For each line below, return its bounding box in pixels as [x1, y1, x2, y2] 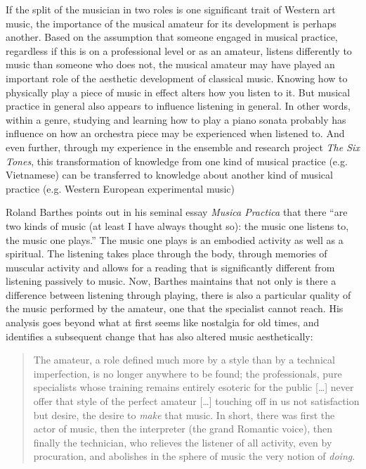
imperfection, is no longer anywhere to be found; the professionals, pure [33, 366, 342, 380]
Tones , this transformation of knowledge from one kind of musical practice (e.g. [6, 153, 348, 168]
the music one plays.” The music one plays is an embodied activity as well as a [6, 232, 344, 247]
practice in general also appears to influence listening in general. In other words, [6, 98, 351, 113]
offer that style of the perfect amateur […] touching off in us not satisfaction [33, 394, 360, 409]
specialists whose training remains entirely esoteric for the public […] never [33, 380, 354, 394]
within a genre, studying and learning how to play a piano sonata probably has [6, 112, 346, 127]
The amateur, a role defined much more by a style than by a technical [33, 352, 335, 367]
